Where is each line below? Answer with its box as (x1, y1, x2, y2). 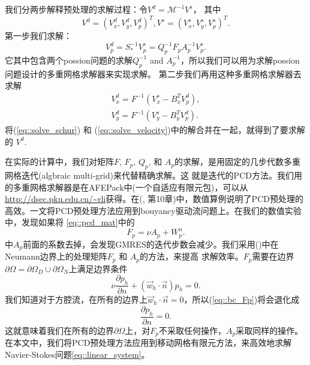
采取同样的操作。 (236, 324, 303, 336)
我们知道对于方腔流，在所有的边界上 (5, 293, 148, 306)
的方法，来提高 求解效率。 (140, 250, 243, 263)
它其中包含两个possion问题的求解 (5, 53, 133, 66)
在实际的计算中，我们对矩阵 (5, 155, 114, 168)
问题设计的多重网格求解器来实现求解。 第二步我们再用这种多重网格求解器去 (5, 67, 302, 80)
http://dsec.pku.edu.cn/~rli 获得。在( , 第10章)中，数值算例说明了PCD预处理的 (5, 192, 303, 205)
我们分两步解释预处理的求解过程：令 (5, 3, 148, 15)
